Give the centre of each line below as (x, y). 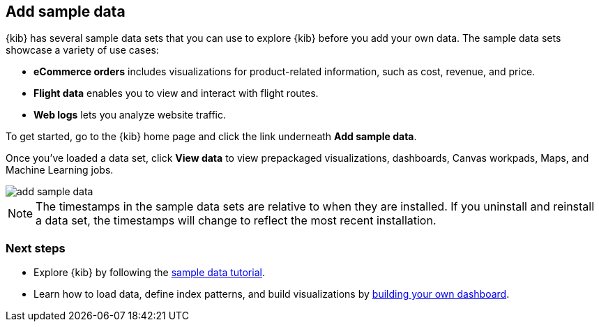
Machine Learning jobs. (60, 170)
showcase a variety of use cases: (82, 50)
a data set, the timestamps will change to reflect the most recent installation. (236, 221)
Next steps (36, 248)
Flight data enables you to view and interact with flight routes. (176, 93)
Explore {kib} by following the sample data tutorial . (149, 273)
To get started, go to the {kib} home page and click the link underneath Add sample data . (211, 137)
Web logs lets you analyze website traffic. (130, 115)
